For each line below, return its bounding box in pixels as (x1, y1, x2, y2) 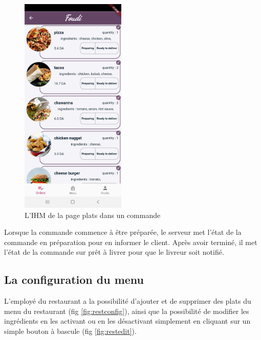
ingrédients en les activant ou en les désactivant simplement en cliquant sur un (4, 315, 251, 326)
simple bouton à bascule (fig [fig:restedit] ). (4, 325, 137, 336)
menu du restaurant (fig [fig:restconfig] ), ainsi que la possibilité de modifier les (4, 305, 249, 316)
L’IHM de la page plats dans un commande (25, 209, 161, 220)
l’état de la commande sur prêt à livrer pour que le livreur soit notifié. (4, 247, 224, 257)
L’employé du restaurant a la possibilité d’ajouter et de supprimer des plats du (4, 296, 251, 306)
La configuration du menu (4, 272, 144, 287)
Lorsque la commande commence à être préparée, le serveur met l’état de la (4, 227, 242, 237)
